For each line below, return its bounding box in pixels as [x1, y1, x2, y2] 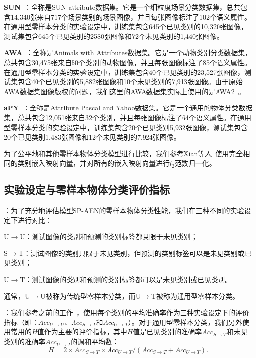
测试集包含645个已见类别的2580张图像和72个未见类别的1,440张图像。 [4, 31, 223, 41]
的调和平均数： [71, 336, 119, 347]
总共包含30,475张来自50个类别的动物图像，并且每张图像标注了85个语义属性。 [4, 57, 251, 67]
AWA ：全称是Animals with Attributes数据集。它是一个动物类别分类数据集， [4, 47, 252, 58]
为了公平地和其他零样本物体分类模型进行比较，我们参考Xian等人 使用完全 [4, 148, 243, 158]
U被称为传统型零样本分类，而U [40, 290, 141, 301]
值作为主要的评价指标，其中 [37, 326, 127, 337]
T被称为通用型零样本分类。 [151, 290, 240, 301]
